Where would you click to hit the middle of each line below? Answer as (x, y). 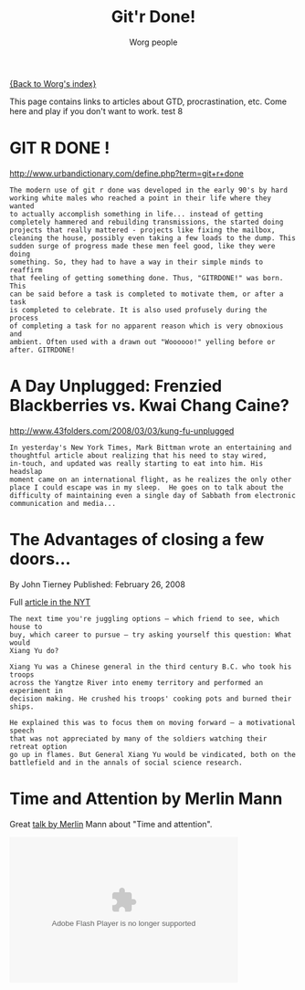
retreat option (38, 746)
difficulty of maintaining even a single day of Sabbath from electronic (153, 495)
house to (26, 627)
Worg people (153, 42)
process (24, 318)
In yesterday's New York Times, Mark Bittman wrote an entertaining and (151, 448)
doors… (40, 559)
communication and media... (63, 503)
